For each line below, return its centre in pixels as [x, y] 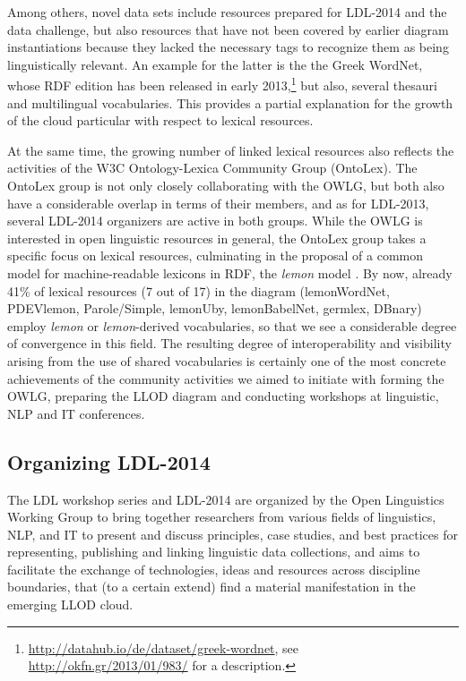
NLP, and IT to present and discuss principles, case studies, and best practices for [233, 534]
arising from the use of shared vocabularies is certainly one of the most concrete [227, 360]
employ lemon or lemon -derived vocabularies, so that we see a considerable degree [232, 325]
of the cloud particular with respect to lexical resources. [160, 120]
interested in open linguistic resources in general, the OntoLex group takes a [217, 238]
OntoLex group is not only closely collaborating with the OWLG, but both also [226, 185]
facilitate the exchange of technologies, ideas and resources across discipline [214, 569]
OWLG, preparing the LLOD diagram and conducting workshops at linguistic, [223, 396]
